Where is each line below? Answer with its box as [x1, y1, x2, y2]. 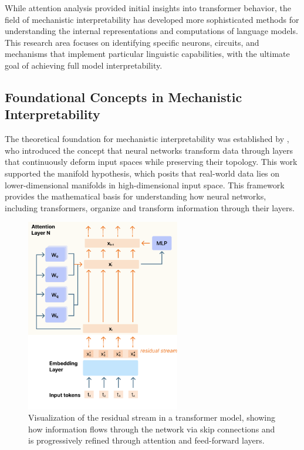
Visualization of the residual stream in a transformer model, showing [28, 411, 275, 424]
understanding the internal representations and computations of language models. [5, 25, 298, 37]
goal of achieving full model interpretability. [5, 59, 163, 71]
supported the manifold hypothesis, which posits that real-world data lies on [5, 167, 280, 179]
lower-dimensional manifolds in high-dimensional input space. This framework [5, 178, 285, 191]
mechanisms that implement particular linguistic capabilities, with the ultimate [5, 48, 290, 60]
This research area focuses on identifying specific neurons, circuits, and [5, 36, 259, 48]
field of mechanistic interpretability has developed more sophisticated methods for [5, 13, 299, 25]
